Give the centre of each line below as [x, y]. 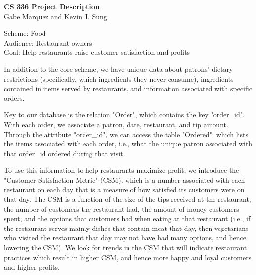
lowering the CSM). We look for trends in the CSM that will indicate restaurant [126, 248]
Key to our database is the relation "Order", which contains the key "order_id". [124, 115]
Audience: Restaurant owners [48, 42]
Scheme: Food [25, 33]
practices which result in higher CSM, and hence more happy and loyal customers [128, 257]
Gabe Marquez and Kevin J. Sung [56, 16]
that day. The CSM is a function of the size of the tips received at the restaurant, [128, 199]
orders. [14, 98]
